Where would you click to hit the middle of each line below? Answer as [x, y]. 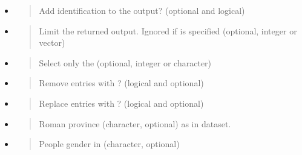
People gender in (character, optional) [109, 144]
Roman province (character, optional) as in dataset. [135, 123]
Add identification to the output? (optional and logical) [142, 10]
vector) [52, 43]
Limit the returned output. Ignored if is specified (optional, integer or [168, 30]
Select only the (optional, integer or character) [125, 62]
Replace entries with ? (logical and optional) [121, 103]
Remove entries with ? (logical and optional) [121, 83]
